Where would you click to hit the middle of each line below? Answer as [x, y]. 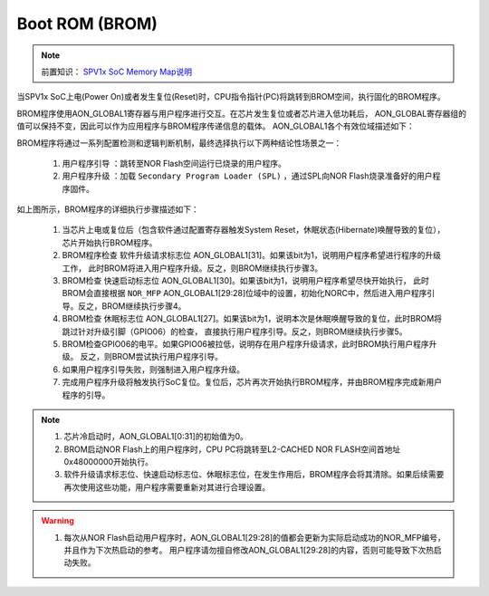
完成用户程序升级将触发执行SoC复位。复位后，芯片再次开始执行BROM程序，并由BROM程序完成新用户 [252, 382]
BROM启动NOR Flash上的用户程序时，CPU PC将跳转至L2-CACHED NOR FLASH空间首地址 [232, 449]
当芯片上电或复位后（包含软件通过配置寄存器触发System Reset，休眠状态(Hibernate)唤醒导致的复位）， [254, 230]
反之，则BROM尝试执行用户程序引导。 [152, 357]
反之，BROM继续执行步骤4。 [132, 306]
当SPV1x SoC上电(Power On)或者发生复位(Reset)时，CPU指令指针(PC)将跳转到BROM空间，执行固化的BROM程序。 [231, 97]
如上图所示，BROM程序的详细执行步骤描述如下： [108, 209]
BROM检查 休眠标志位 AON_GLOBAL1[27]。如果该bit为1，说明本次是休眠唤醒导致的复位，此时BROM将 [252, 319]
